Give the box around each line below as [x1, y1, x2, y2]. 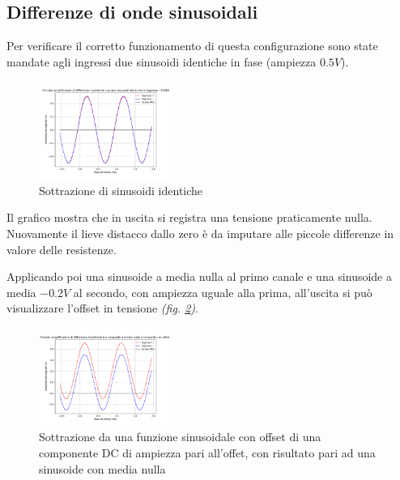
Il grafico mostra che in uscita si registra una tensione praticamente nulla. [6, 209, 372, 226]
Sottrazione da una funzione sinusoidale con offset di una [39, 428, 321, 445]
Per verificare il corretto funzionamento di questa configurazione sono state [6, 37, 378, 54]
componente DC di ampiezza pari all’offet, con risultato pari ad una [39, 444, 376, 461]
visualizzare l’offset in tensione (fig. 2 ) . [6, 299, 198, 316]
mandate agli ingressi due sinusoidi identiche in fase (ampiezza [6, 53, 317, 70]
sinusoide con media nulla [39, 460, 166, 477]
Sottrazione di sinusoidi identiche [39, 181, 203, 198]
